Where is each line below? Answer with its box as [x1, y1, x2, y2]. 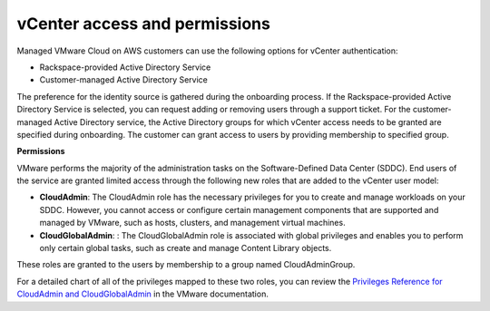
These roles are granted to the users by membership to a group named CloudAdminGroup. [16, 259, 356, 270]
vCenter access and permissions [16, 14, 271, 34]
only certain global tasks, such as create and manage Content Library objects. [39, 243, 332, 254]
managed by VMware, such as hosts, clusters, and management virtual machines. [39, 218, 346, 228]
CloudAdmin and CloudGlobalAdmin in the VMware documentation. [16, 288, 269, 299]
